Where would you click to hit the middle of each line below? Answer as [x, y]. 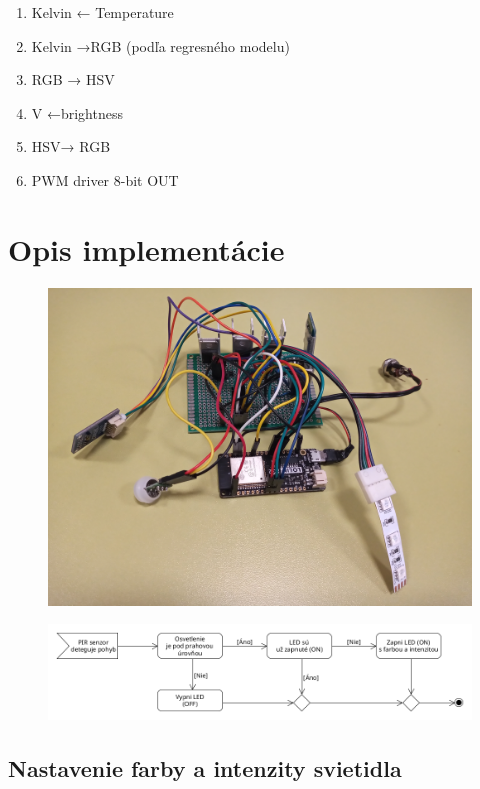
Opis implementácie [146, 248]
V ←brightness [77, 112]
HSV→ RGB [71, 146]
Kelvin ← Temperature [102, 12]
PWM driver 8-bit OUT [105, 179]
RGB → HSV [73, 79]
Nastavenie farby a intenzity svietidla [205, 768]
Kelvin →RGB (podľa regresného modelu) [160, 45]
